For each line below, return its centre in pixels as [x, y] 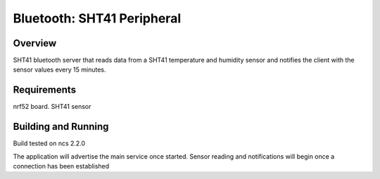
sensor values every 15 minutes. [59, 69]
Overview [35, 43]
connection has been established [61, 166]
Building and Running [61, 127]
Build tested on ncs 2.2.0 [49, 143]
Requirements [45, 90]
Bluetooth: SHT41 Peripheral [97, 18]
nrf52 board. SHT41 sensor [52, 107]
